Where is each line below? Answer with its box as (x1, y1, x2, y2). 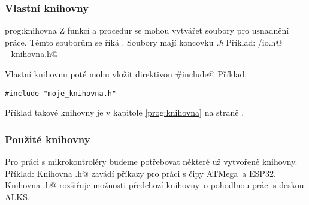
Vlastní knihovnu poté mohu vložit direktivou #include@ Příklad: (5, 68, 247, 80)
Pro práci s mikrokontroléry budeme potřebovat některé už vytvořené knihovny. (5, 155, 298, 168)
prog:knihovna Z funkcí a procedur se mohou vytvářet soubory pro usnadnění (5, 24, 289, 37)
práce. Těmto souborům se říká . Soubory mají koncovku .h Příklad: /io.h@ (5, 35, 283, 48)
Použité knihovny (5, 131, 90, 146)
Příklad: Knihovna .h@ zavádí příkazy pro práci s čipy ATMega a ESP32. (5, 167, 276, 179)
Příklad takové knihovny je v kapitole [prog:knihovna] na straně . (5, 106, 244, 119)
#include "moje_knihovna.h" (5, 89, 117, 98)
